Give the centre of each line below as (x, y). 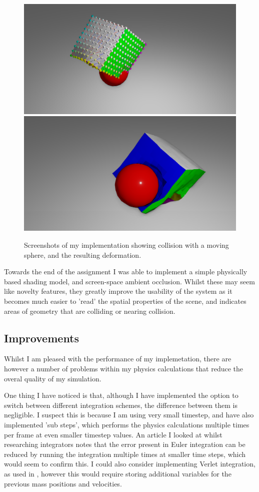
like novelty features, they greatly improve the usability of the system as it (118, 291)
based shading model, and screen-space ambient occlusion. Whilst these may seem (129, 281)
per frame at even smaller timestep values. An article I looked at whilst (113, 434)
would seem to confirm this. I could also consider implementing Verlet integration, (130, 464)
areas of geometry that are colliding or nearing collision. (90, 311)
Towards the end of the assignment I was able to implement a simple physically (126, 272)
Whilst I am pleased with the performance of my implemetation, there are (118, 359)
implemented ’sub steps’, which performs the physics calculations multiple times (127, 424)
